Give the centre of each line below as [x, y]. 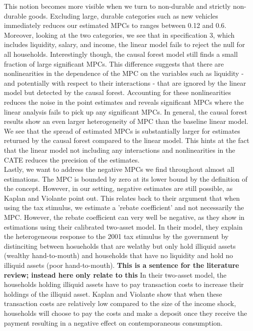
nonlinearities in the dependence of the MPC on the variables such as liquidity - [124, 73]
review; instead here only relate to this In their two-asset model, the [115, 274]
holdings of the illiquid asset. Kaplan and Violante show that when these [113, 294]
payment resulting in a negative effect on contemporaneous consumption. [113, 322]
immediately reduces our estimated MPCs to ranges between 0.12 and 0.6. [115, 25]
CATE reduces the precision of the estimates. [72, 159]
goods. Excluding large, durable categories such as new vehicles [123, 15]
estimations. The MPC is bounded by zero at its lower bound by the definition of [126, 178]
